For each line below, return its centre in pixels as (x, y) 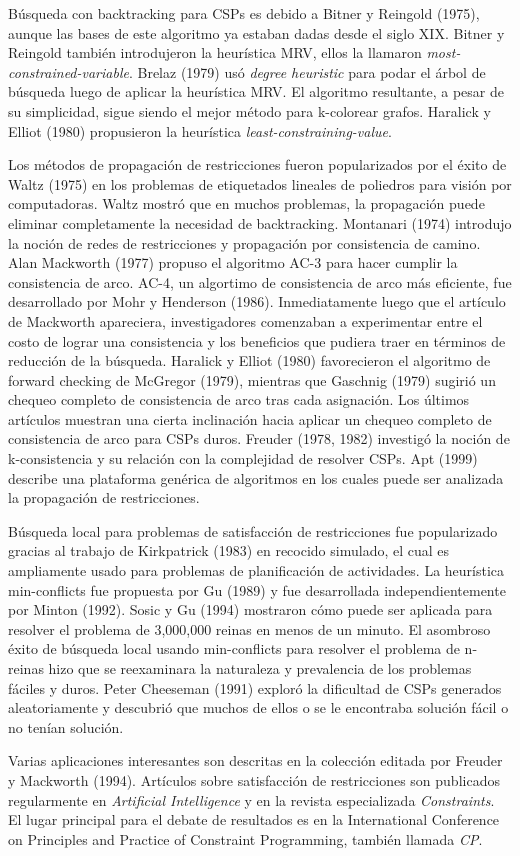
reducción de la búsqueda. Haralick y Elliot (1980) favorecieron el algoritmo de (249, 360)
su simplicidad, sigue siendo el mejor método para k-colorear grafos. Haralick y (249, 110)
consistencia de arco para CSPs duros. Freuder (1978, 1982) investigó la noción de (259, 438)
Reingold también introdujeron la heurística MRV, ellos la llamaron (215, 52)
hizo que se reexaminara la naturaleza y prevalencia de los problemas (260, 668)
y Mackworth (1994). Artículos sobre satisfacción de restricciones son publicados (254, 779)
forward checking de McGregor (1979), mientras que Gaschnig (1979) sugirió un (252, 379)
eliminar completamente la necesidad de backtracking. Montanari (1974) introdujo (260, 222)
